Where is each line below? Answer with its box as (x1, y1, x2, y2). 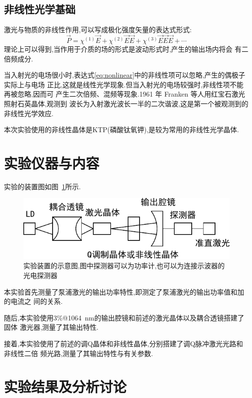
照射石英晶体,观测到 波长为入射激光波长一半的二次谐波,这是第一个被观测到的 (4, 98, 249, 108)
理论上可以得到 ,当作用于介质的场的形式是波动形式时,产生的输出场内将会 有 (4, 44, 242, 54)
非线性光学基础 (4, 1, 75, 17)
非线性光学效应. (4, 108, 54, 118)
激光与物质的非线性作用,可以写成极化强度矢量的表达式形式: (4, 24, 192, 35)
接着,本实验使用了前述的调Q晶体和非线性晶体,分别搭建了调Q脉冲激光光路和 (4, 338, 243, 349)
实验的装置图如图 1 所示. (4, 181, 81, 191)
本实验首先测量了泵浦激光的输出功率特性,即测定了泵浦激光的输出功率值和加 (4, 286, 244, 297)
